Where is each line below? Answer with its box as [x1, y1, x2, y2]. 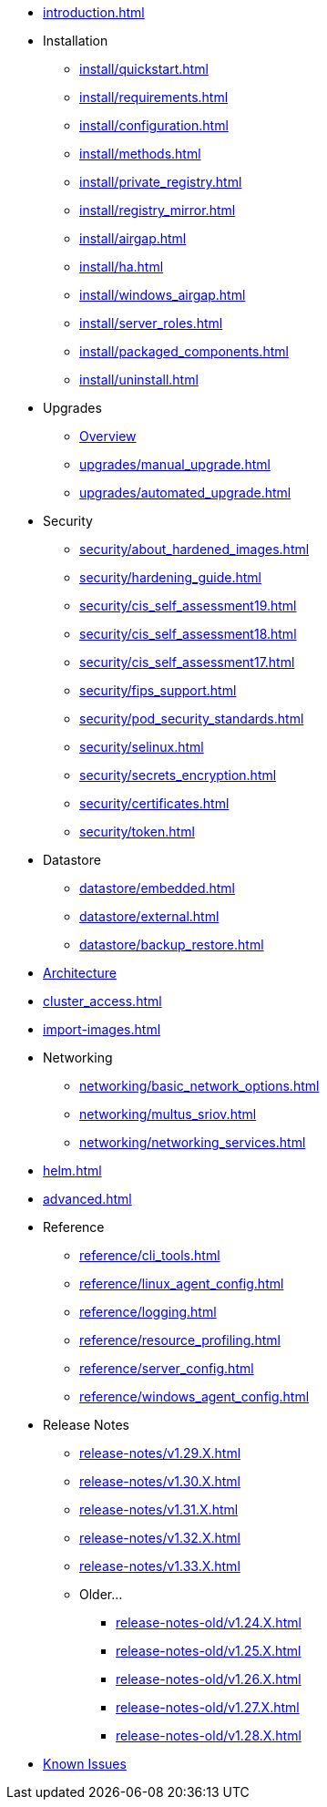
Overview [79, 428, 137, 444]
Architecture [43, 965, 118, 981]
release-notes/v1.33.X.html [79, 1558, 240, 1574]
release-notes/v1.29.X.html [79, 1445, 241, 1461]
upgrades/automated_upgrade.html [79, 485, 291, 500]
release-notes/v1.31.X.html [79, 1502, 239, 1517]
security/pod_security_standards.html [79, 711, 304, 726]
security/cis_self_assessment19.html [79, 598, 297, 613]
